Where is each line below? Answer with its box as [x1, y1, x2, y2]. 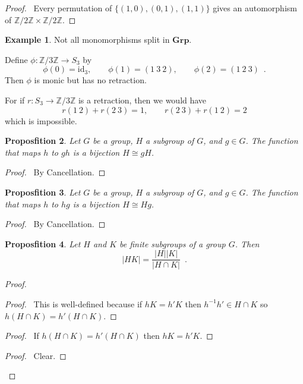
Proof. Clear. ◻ [5, 349, 67, 361]
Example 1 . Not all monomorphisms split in [5, 33, 170, 46]
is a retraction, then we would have [78, 93, 207, 106]
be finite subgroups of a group [119, 237, 226, 250]
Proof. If [5, 329, 39, 342]
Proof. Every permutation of [5, 2, 112, 14]
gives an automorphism [213, 2, 297, 14]
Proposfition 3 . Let [5, 185, 81, 198]
